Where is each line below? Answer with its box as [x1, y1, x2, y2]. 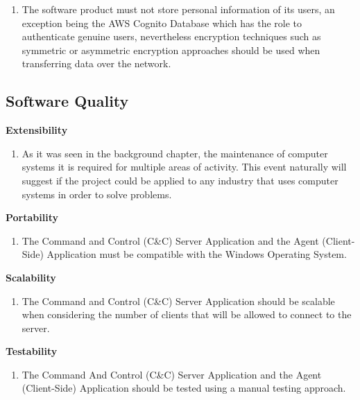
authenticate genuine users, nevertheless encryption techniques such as [22, 29, 321, 44]
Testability [6, 344, 58, 358]
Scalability [6, 270, 56, 284]
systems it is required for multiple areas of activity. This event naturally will [22, 159, 347, 174]
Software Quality [6, 90, 129, 112]
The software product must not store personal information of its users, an [22, 2, 335, 16]
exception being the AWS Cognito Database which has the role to [22, 15, 302, 30]
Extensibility [6, 123, 68, 137]
